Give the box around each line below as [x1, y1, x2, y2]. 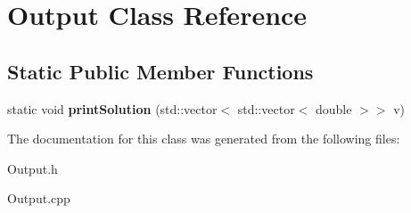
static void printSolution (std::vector [7, 99, 218, 118]
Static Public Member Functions [7, 57, 314, 85]
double [316, 99, 352, 118]
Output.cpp [7, 189, 70, 208]
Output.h [7, 159, 58, 177]
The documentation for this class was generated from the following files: [7, 129, 400, 148]
